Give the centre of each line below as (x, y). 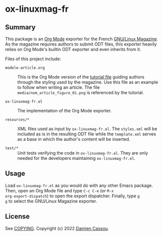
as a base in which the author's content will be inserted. (74, 139)
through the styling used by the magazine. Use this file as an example (88, 82)
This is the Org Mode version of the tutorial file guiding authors (81, 77)
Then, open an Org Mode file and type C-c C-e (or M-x (59, 190)
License (17, 217)
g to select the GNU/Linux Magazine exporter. (51, 201)
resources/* (17, 120)
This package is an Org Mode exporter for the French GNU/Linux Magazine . (81, 39)
